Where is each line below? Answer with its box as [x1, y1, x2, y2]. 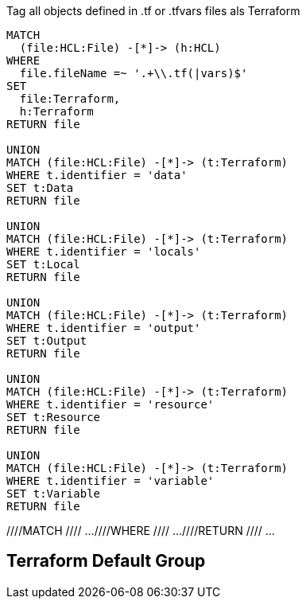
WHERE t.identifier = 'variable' [6, 474, 215, 487]
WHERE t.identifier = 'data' [6, 169, 188, 181]
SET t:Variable [6, 487, 101, 500]
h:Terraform [19, 105, 94, 118]
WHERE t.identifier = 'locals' [6, 245, 201, 258]
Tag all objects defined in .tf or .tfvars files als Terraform [6, 4, 300, 18]
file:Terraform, [19, 92, 121, 105]
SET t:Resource [6, 411, 101, 423]
